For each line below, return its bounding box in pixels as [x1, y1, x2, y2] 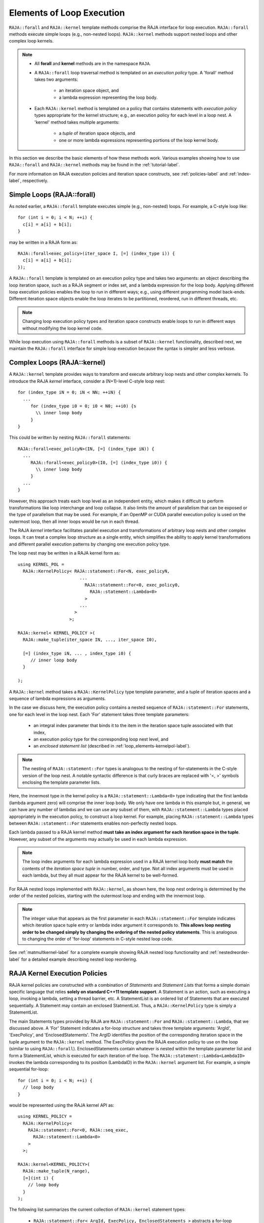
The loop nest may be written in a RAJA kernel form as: [9, 550, 120, 556]
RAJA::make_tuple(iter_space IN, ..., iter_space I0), [22, 636, 157, 642]
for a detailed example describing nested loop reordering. [21, 956, 137, 962]
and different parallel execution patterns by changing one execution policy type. [9, 541, 171, 547]
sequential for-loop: [9, 1066, 49, 1072]
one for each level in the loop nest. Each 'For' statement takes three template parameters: [9, 711, 190, 717]
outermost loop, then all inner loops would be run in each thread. [9, 519, 140, 524]
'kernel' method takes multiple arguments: [34, 119, 120, 125]
